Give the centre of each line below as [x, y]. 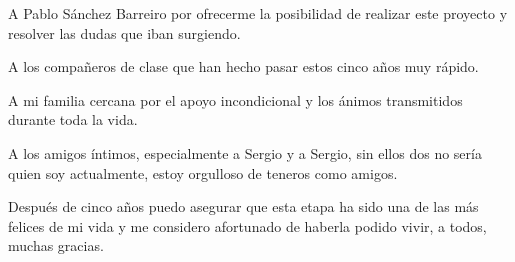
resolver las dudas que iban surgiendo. [124, 32]
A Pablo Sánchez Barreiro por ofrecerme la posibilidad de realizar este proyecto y [258, 13]
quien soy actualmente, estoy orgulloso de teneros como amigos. [203, 172]
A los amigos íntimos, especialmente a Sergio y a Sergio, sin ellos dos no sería [245, 152]
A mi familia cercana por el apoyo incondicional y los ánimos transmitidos [235, 99]
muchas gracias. [56, 245]
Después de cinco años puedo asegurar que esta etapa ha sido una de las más [243, 206]
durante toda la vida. [73, 119]
